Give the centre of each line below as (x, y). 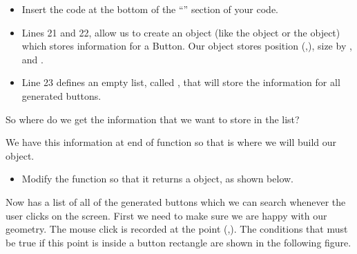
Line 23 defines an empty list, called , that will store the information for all (181, 82)
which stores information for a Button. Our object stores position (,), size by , (187, 46)
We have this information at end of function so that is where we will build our (171, 142)
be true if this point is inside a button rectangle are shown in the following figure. (178, 242)
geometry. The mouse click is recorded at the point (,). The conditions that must (177, 229)
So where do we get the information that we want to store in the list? (153, 119)
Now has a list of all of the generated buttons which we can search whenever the (176, 201)
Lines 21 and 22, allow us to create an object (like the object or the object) (181, 32)
